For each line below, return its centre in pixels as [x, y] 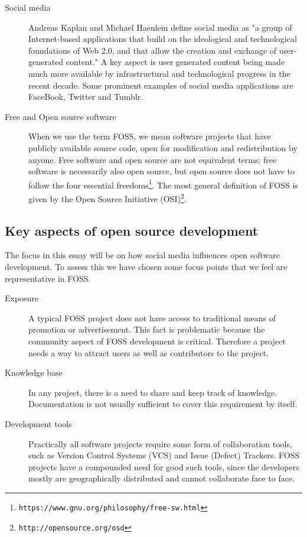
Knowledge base [34, 372]
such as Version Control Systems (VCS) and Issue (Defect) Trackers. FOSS [164, 455]
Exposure [22, 298]
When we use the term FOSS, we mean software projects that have [150, 136]
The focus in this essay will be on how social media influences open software [143, 255]
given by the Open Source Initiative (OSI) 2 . [107, 197]
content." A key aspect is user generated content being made [175, 62]
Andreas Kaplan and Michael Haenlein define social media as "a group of [160, 27]
